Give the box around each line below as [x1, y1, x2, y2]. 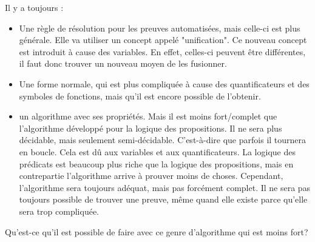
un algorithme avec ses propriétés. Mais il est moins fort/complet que [19, 110, 277, 123]
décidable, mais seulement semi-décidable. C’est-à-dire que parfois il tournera [19, 133, 307, 146]
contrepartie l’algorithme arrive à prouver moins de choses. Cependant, [19, 169, 283, 182]
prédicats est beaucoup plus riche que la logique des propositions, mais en [19, 157, 294, 170]
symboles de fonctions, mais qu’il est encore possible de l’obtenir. [19, 89, 261, 102]
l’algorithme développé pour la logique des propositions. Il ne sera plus [19, 121, 282, 134]
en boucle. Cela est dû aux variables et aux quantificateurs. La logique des [19, 145, 296, 158]
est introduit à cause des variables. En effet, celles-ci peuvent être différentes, [19, 45, 306, 58]
